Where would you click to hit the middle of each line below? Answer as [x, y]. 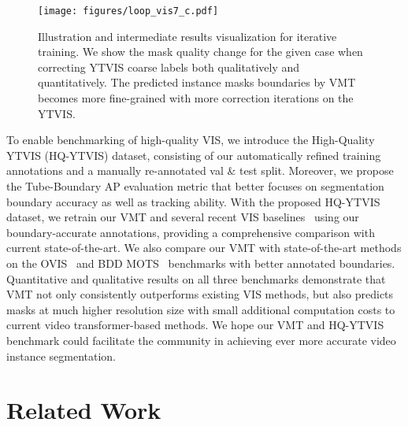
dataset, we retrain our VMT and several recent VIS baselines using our [183, 217]
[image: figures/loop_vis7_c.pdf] [128, 11]
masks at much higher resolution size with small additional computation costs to [201, 309]
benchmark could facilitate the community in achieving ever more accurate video [201, 340]
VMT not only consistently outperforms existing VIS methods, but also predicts [200, 294]
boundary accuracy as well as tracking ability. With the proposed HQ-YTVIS [193, 201]
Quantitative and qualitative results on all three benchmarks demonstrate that [196, 278]
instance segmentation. [61, 356]
